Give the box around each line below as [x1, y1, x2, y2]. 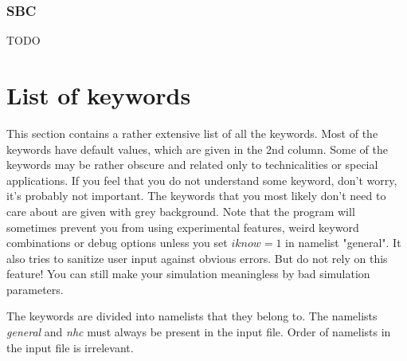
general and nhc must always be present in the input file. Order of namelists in [6, 324, 391, 340]
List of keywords [6, 79, 191, 111]
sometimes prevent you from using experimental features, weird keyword [6, 218, 359, 235]
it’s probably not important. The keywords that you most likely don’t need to [6, 187, 386, 204]
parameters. [6, 281, 64, 297]
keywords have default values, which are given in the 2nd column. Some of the [6, 140, 388, 157]
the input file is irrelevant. [6, 339, 134, 355]
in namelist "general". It [285, 234, 401, 251]
